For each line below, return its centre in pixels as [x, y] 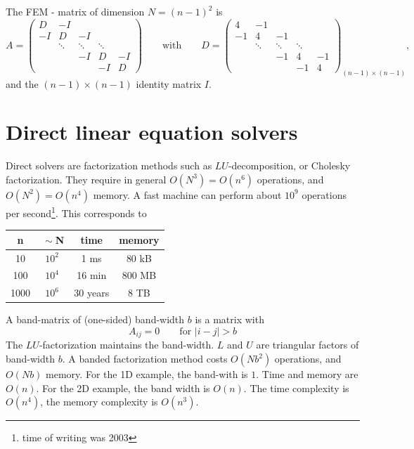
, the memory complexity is [99, 402]
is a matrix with [229, 319]
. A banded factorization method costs [145, 358]
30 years [92, 293]
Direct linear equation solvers [152, 132]
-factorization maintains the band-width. [127, 345]
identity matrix [169, 83]
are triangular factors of [308, 345]
